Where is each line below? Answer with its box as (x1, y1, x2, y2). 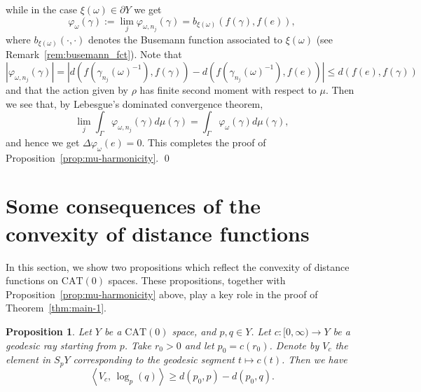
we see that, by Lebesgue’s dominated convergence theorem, (6, 96, 263, 111)
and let (184, 337, 214, 352)
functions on (6, 273, 59, 288)
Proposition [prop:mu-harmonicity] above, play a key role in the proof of (6, 286, 318, 301)
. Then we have (282, 352, 347, 367)
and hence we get (6, 134, 80, 149)
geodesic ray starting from (6, 337, 116, 352)
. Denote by (269, 337, 319, 352)
